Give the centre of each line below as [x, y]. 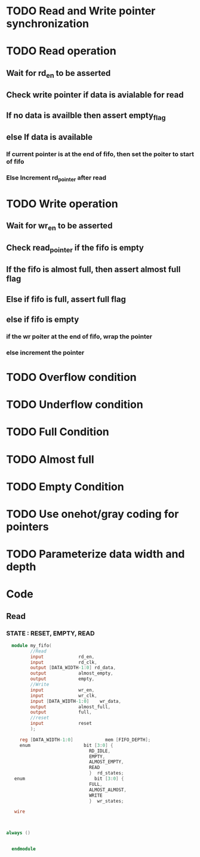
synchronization [48, 24]
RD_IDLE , [100, 751]
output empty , [62, 679]
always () [19, 833]
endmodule [24, 849]
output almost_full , [70, 707]
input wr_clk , [64, 696]
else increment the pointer [45, 352]
